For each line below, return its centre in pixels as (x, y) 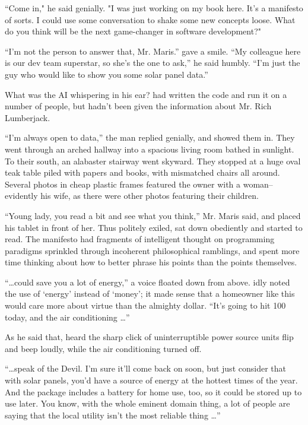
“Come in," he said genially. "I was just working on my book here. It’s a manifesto (154, 8)
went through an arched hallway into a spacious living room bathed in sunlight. (150, 149)
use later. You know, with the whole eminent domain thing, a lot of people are (147, 403)
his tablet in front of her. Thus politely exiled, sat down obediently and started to (154, 227)
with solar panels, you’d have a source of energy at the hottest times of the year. (151, 380)
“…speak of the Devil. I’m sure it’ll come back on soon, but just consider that (145, 368)
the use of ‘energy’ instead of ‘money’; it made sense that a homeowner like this (150, 294)
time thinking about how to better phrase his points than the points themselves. (151, 262)
